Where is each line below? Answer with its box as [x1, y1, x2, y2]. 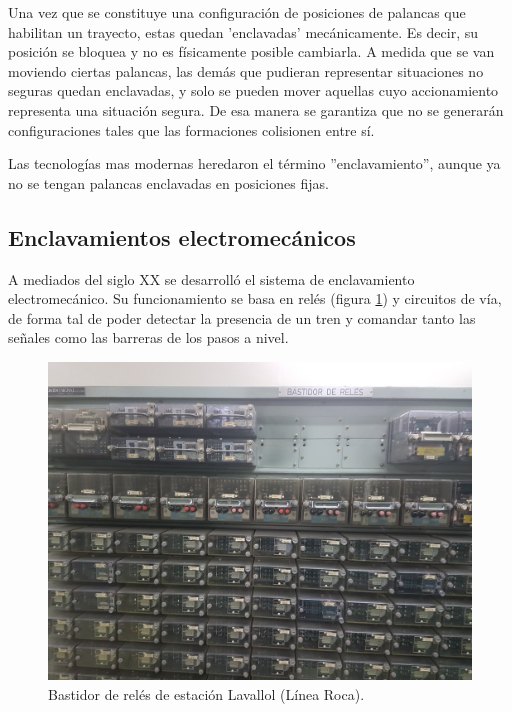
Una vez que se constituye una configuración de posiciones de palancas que [8, 2, 466, 22]
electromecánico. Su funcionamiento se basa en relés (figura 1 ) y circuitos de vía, [8, 288, 502, 309]
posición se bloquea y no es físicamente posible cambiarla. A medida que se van [8, 41, 495, 62]
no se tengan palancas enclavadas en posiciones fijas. [8, 172, 329, 193]
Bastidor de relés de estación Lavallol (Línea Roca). [48, 683, 365, 704]
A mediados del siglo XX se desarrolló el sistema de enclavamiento [8, 268, 415, 289]
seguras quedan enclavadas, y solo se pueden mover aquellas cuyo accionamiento [8, 80, 499, 101]
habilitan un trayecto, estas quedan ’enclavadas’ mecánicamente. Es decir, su [8, 21, 479, 42]
